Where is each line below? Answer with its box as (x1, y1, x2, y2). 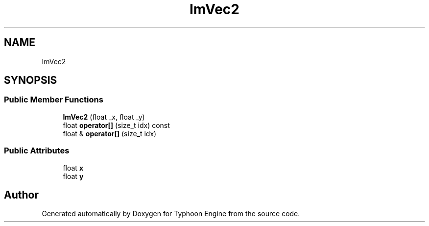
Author (4, 188, 39, 201)
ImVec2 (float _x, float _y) (63, 112, 145, 121)
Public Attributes (4, 146, 70, 156)
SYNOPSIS (4, 74, 57, 87)
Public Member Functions (4, 95, 103, 105)
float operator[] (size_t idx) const (63, 121, 170, 129)
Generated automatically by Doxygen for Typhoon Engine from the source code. (42, 209, 300, 218)
